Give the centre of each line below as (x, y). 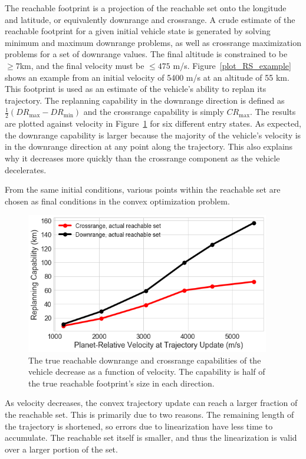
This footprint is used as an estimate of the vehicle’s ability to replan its (136, 89)
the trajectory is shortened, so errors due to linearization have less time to (139, 426)
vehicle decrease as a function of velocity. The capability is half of (147, 372)
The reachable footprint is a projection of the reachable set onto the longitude (146, 8)
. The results (273, 112)
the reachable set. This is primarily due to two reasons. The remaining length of (149, 415)
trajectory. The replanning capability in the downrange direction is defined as (145, 100)
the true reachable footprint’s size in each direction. (121, 383)
